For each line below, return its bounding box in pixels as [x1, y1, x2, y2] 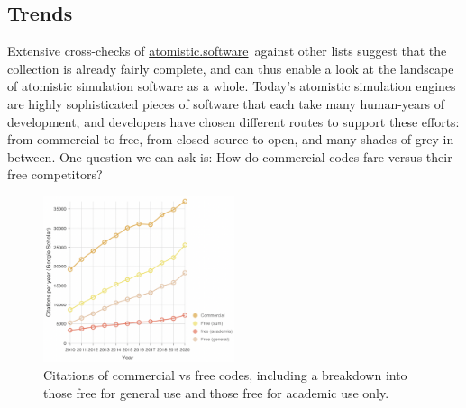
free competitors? [7, 165, 103, 184]
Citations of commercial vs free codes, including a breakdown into [43, 366, 407, 384]
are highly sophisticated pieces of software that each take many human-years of [7, 94, 445, 113]
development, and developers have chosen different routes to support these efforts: [7, 112, 460, 131]
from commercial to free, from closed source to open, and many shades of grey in [7, 130, 454, 149]
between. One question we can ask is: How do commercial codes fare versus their [7, 147, 452, 166]
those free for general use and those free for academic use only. [43, 383, 389, 402]
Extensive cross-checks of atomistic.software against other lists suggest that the [7, 41, 447, 60]
